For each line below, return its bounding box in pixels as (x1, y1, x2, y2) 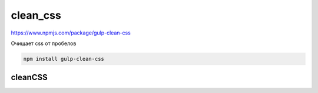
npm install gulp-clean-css (23, 56, 104, 62)
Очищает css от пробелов (11, 40, 77, 47)
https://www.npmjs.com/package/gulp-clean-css (11, 29, 131, 36)
